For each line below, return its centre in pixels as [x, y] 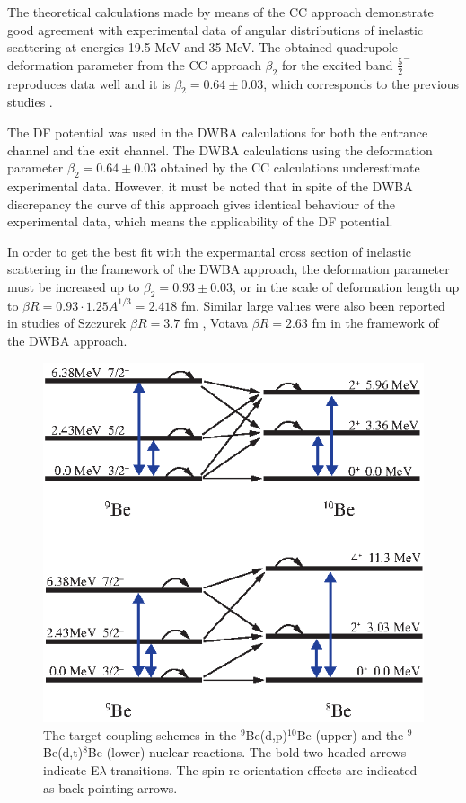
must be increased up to [74, 286]
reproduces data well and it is [89, 83]
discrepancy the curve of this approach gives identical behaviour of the [202, 203]
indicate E [71, 769]
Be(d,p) [267, 734]
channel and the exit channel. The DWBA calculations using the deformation [220, 150]
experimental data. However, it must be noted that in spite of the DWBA [210, 185]
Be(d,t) [63, 752]
